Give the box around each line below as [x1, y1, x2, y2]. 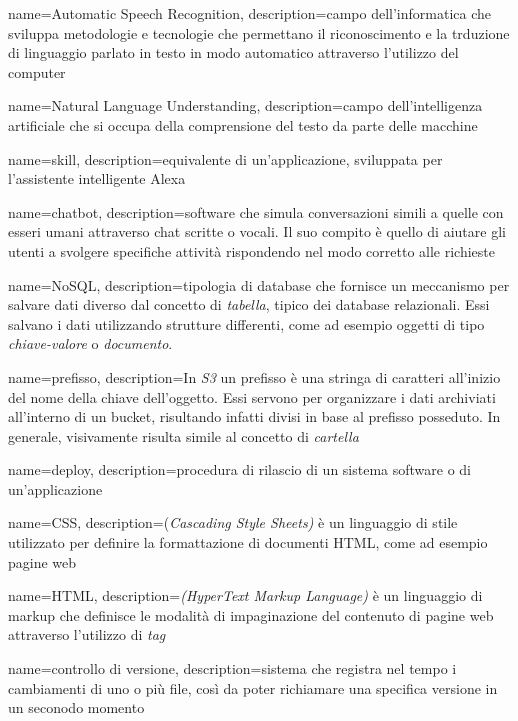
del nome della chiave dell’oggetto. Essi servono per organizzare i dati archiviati [8, 386, 496, 407]
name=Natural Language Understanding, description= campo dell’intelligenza [8, 95, 483, 116]
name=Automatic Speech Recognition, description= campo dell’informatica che [8, 3, 491, 23]
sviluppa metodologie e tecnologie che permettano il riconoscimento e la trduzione [8, 22, 510, 43]
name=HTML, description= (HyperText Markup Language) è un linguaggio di [8, 585, 483, 606]
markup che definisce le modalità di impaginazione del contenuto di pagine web [8, 604, 494, 625]
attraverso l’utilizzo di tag [8, 624, 166, 645]
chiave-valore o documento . [8, 333, 173, 354]
